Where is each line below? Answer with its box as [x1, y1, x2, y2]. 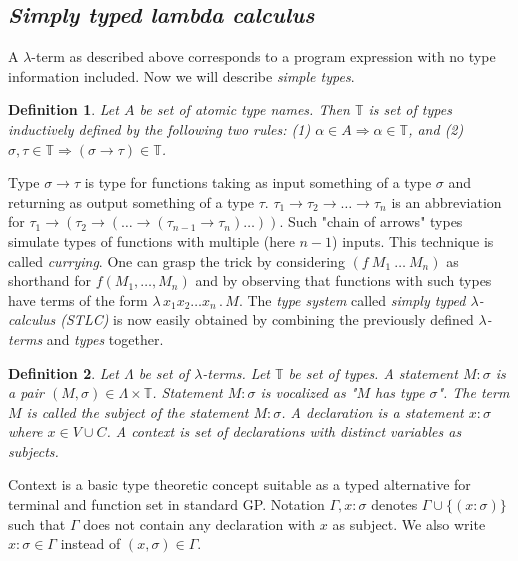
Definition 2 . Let [8, 362, 119, 383]
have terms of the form [8, 289, 148, 310]
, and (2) [408, 118, 464, 139]
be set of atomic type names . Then [139, 99, 350, 120]
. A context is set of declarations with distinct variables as [106, 421, 462, 442]
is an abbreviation [391, 191, 502, 212]
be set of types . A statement [288, 362, 458, 383]
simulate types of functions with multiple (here [8, 230, 295, 251]
